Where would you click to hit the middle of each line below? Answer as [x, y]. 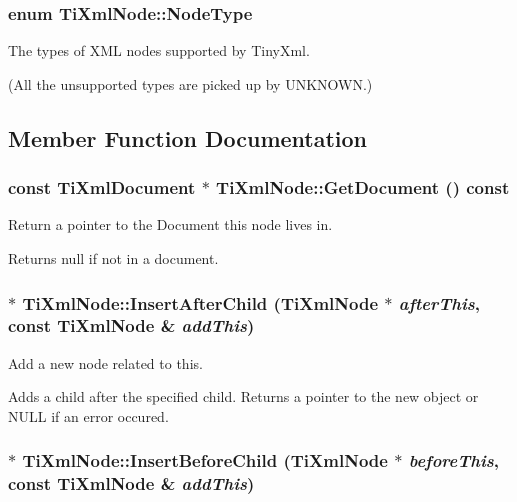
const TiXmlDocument [102, 187]
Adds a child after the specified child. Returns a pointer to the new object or [243, 396]
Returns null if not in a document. [113, 258]
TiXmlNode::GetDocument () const [363, 187]
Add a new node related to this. [105, 362]
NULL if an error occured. [88, 415]
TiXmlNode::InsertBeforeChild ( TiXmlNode [205, 460]
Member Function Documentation [188, 137]
